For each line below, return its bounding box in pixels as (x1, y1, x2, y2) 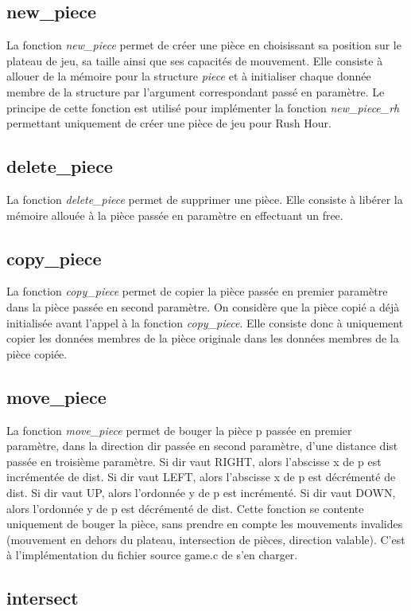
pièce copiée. (6, 345, 68, 362)
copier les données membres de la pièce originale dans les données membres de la (6, 330, 399, 347)
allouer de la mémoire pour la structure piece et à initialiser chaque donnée (6, 68, 371, 84)
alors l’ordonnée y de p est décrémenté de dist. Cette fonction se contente (6, 499, 364, 516)
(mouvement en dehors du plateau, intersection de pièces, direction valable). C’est (6, 531, 405, 547)
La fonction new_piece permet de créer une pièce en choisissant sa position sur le (6, 37, 401, 53)
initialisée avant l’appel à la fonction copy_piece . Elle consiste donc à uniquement (6, 314, 404, 331)
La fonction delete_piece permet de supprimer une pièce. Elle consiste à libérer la (6, 190, 403, 207)
